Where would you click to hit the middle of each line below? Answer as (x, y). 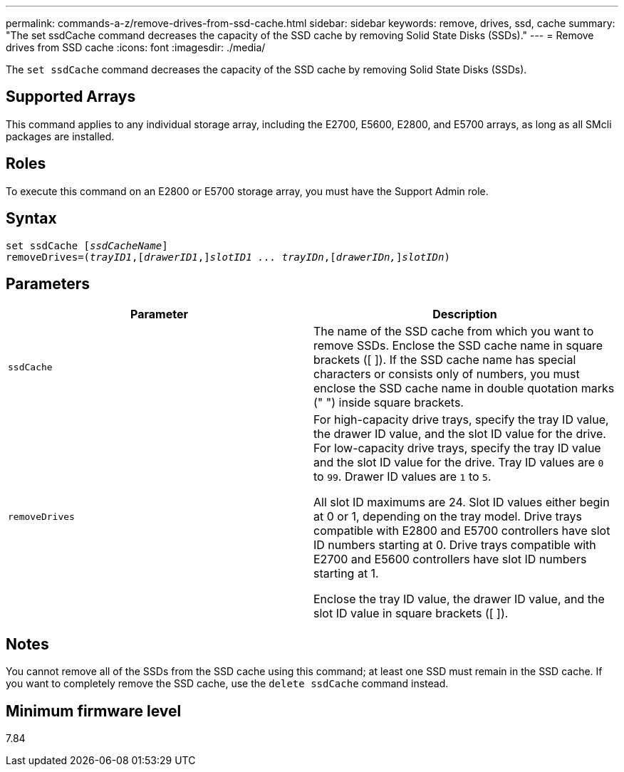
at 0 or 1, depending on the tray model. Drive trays (448, 517)
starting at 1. (346, 574)
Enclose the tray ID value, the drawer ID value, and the (459, 599)
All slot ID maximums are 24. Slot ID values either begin (462, 502)
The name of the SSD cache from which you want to (454, 332)
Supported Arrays (71, 97)
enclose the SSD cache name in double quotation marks (464, 388)
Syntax (31, 219)
